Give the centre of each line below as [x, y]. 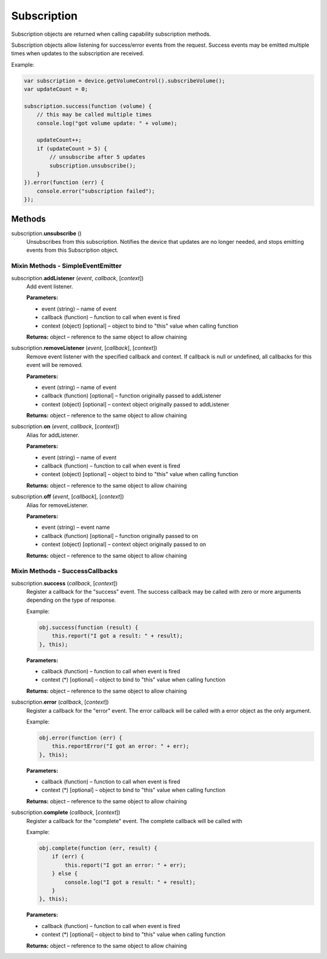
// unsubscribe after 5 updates [97, 157]
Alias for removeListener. [58, 505]
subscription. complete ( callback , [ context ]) [66, 812]
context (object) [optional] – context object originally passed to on [124, 544]
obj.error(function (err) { [81, 738]
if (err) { [68, 856]
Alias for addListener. [53, 435]
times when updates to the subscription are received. [78, 53]
